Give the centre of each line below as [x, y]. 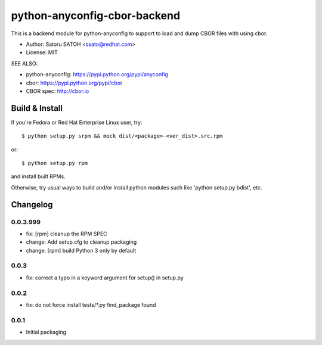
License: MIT [42, 52]
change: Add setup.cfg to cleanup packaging [81, 242]
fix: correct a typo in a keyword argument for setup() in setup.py [105, 278]
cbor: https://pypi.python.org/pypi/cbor [74, 83]
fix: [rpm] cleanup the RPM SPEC [66, 234]
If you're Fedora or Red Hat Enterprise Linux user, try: [77, 122]
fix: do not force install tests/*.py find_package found [91, 304]
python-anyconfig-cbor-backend [96, 15]
